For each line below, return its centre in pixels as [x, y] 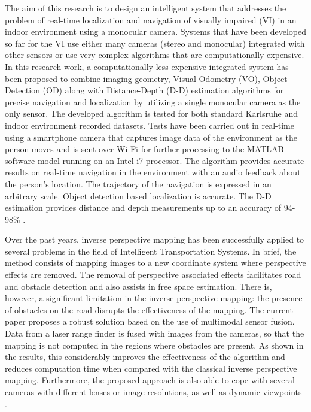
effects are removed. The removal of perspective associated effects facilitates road [153, 275]
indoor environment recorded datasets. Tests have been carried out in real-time [150, 125]
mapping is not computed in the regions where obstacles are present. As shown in [154, 345]
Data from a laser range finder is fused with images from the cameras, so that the [155, 333]
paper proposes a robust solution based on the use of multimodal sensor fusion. [150, 321]
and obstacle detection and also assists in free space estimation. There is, [138, 286]
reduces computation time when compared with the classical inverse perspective [151, 368]
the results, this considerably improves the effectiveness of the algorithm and [145, 357]
